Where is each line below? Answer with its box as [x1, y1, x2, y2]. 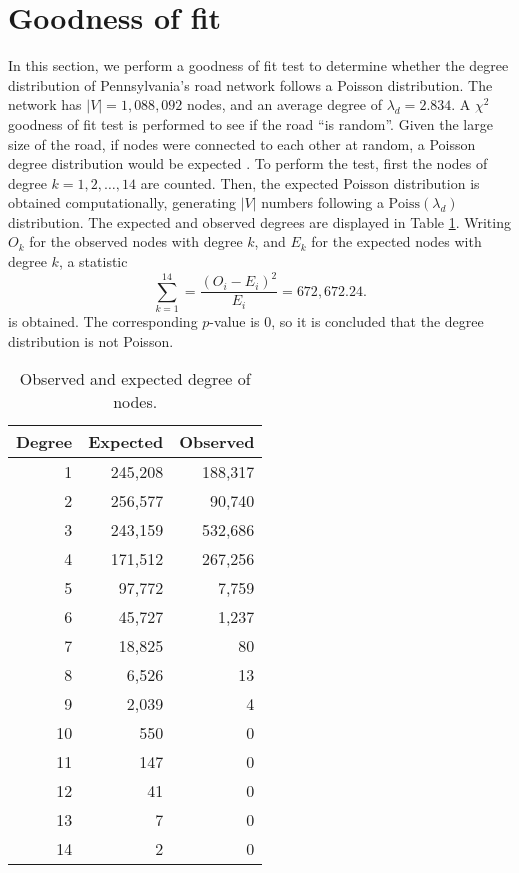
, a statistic [58, 251, 128, 272]
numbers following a [261, 192, 384, 213]
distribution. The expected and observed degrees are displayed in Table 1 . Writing [8, 211, 511, 232]
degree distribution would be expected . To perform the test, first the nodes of [8, 153, 488, 174]
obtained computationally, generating [8, 192, 236, 213]
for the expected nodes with [311, 231, 482, 252]
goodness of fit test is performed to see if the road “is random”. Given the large [8, 113, 493, 134]
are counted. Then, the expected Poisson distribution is [140, 172, 480, 193]
